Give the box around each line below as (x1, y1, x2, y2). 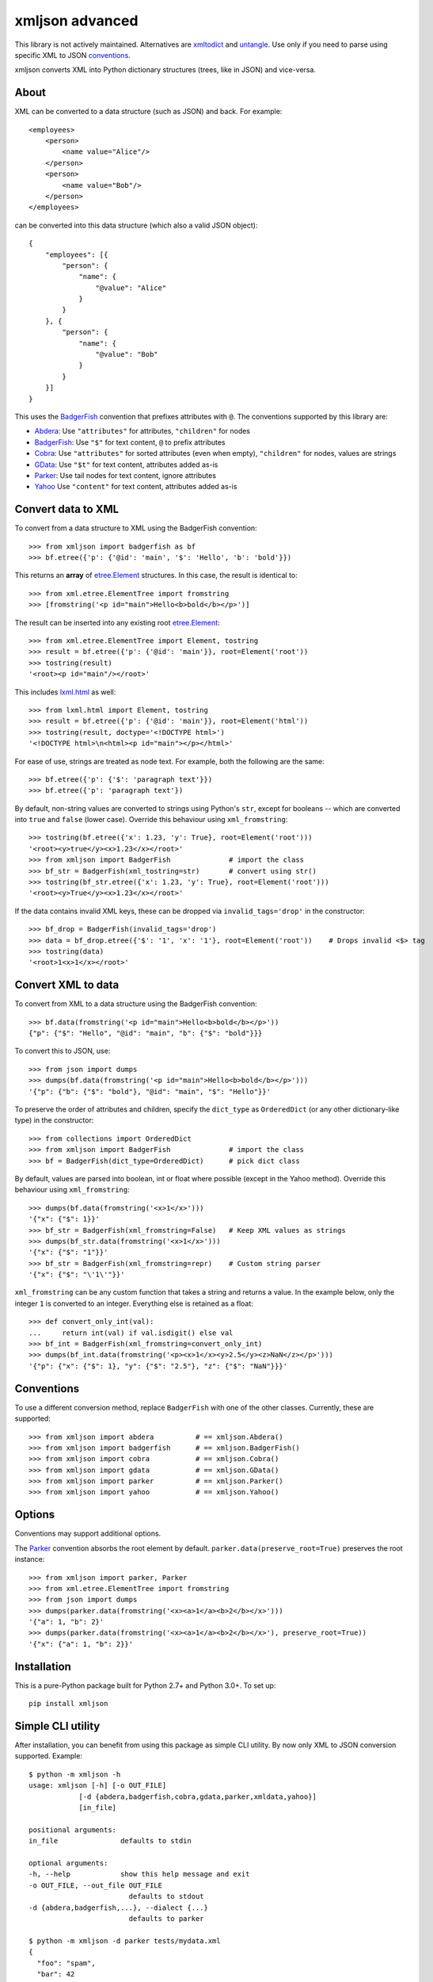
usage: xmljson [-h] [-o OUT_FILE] (28, 1781, 167, 1790)
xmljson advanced (14, 12, 139, 29)
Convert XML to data (14, 978, 120, 992)
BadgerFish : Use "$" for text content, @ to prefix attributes (34, 437, 226, 447)
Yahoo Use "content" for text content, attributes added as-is (34, 482, 237, 492)
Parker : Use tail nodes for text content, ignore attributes (34, 470, 217, 480)
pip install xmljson (28, 1699, 108, 1708)
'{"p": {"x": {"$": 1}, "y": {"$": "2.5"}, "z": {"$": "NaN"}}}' (28, 1361, 288, 1371)
